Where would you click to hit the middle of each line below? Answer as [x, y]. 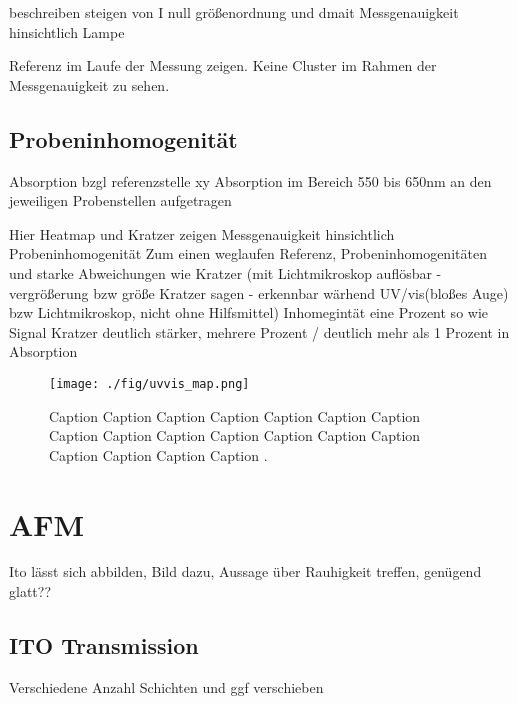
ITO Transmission [104, 645]
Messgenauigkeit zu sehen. [89, 84]
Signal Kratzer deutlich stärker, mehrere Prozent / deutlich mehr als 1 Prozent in [259, 331]
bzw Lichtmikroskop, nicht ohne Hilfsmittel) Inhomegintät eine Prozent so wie [249, 312]
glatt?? [30, 591]
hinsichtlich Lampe [67, 31]
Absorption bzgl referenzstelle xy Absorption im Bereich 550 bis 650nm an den [250, 180]
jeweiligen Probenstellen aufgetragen [120, 200]
